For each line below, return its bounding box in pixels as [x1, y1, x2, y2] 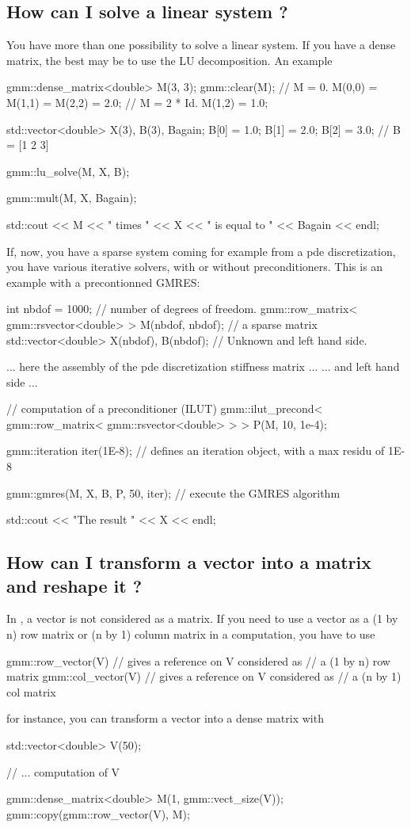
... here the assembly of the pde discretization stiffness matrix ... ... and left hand [6, 358, 400, 375]
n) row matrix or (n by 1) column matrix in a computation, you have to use [6, 626, 375, 643]
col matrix [6, 683, 56, 700]
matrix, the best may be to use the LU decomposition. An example [6, 52, 333, 68]
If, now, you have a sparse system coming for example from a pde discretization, [6, 242, 396, 259]
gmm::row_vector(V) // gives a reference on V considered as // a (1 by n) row [6, 652, 390, 669]
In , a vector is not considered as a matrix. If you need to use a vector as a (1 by [6, 610, 398, 627]
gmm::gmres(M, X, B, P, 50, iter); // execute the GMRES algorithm [6, 484, 341, 501]
